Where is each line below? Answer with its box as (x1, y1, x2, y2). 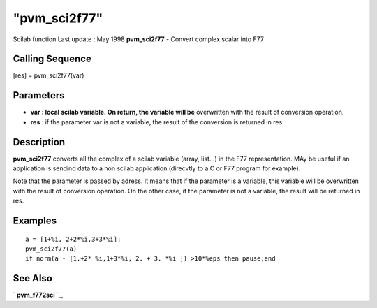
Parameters (13, 89, 65, 101)
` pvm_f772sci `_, (13, 291, 64, 300)
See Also (13, 272, 52, 284)
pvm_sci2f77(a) (25, 245, 77, 253)
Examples (13, 215, 57, 227)
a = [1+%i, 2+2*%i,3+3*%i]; (25, 235, 121, 243)
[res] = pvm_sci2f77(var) (13, 71, 84, 80)
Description (13, 136, 66, 148)
